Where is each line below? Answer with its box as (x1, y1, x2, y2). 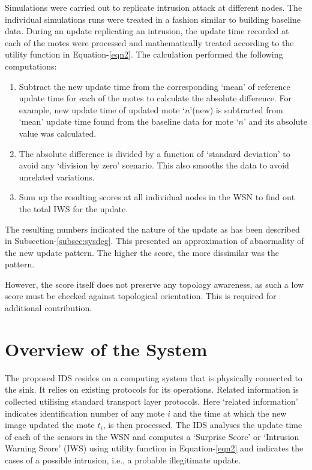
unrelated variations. (19, 170, 95, 183)
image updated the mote (5, 418, 95, 431)
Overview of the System (5, 336, 208, 361)
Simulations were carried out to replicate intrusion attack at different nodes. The (5, 1, 302, 13)
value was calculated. (19, 126, 97, 139)
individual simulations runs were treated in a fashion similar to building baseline (5, 13, 301, 25)
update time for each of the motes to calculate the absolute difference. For (19, 92, 292, 104)
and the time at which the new (173, 406, 287, 419)
